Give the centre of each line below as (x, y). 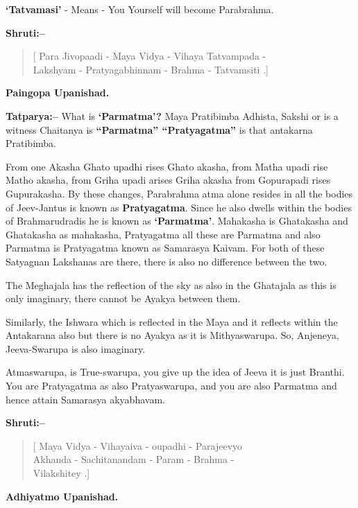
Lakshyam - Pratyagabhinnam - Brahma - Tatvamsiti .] (151, 69)
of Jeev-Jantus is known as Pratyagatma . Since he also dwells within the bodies (179, 207)
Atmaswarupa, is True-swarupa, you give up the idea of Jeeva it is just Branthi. (175, 372)
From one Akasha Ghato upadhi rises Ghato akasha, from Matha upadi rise (167, 166)
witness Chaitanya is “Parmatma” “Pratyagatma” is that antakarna (159, 129)
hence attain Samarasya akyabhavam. (85, 399)
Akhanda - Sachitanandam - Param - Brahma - (134, 459)
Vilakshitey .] (61, 473)
